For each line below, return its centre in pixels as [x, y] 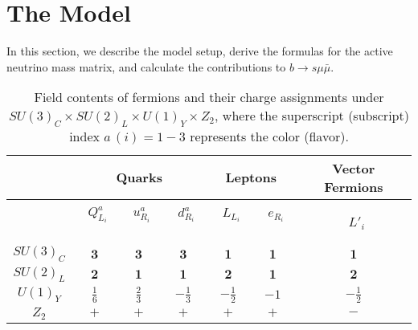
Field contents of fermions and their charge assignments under [209, 97]
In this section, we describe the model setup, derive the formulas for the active [200, 51]
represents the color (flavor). [269, 136]
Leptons [251, 177]
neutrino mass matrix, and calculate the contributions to [146, 66]
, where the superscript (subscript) [312, 116]
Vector [354, 168]
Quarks [139, 177]
